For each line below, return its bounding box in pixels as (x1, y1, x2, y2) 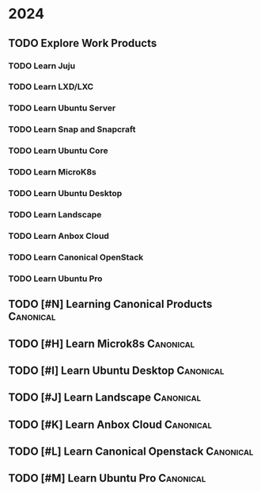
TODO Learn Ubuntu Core (8, 145, 108, 156)
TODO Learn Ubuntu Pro (8, 273, 103, 284)
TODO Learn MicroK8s (8, 167, 96, 178)
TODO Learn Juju (8, 60, 76, 71)
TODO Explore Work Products (8, 37, 157, 50)
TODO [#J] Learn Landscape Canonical (8, 390, 202, 405)
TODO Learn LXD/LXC (8, 81, 94, 92)
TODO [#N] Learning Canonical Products (8, 298, 213, 311)
